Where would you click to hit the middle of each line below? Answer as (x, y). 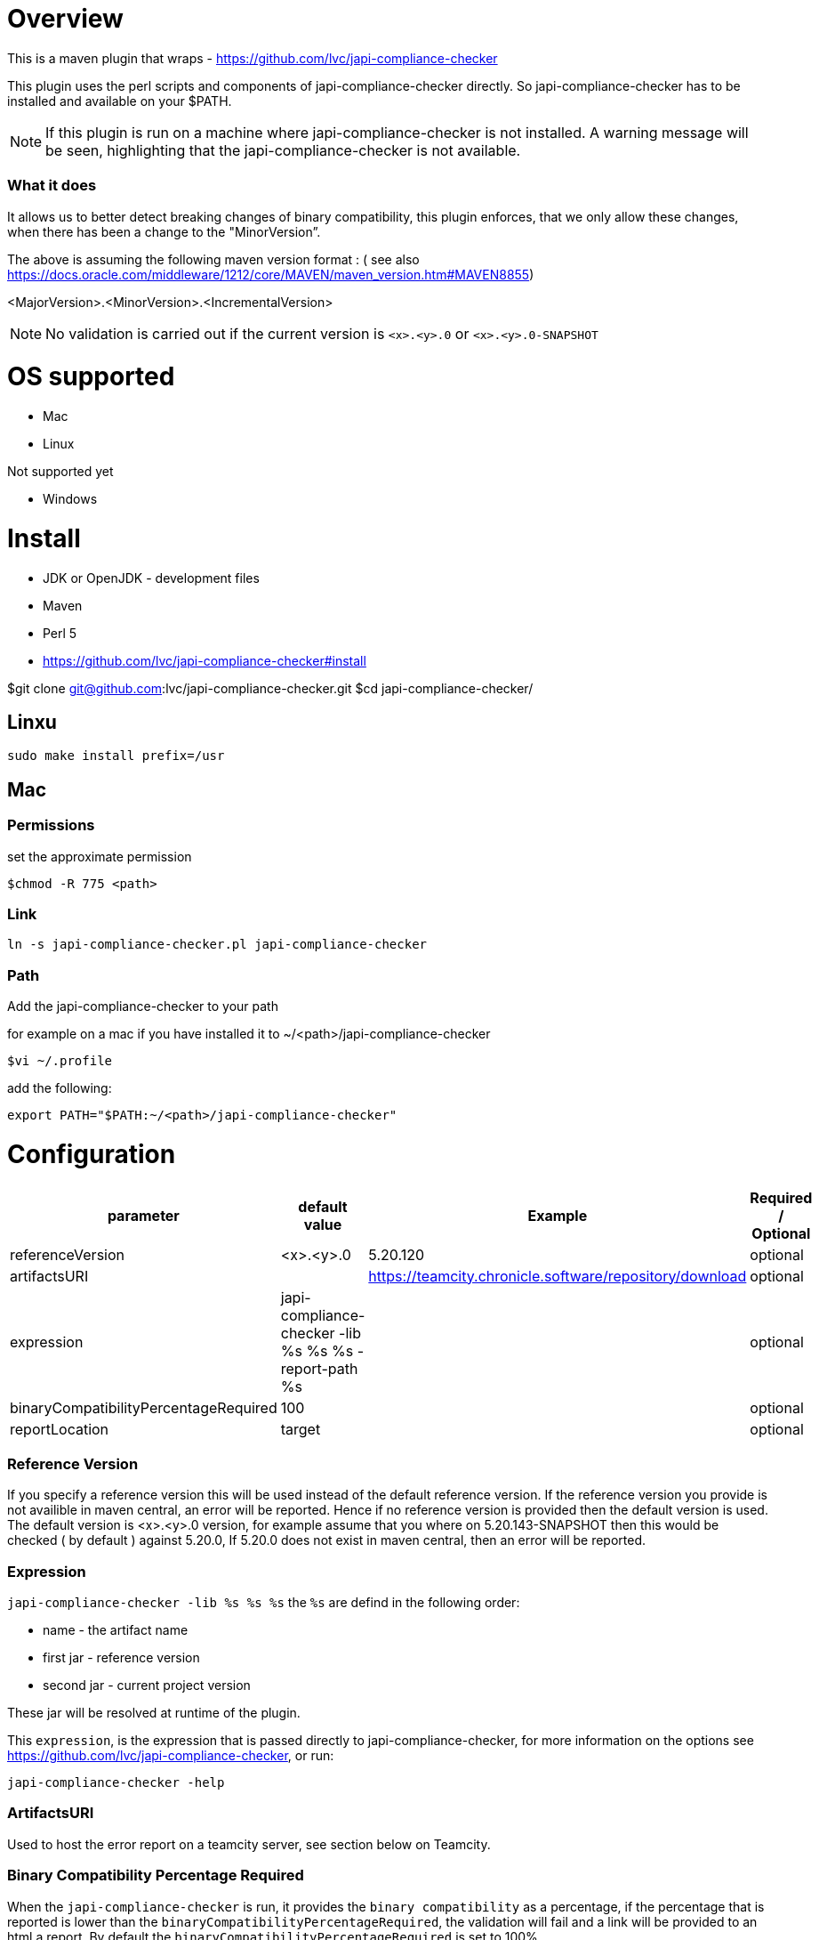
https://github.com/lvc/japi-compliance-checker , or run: (171, 1756)
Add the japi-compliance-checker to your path (143, 1006)
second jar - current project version (147, 1685)
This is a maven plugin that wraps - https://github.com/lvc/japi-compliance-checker (253, 58)
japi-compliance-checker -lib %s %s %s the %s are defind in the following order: (264, 1603)
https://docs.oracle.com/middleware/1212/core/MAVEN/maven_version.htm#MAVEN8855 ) (271, 274)
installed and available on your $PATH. (120, 101)
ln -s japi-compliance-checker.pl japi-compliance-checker (217, 945)
